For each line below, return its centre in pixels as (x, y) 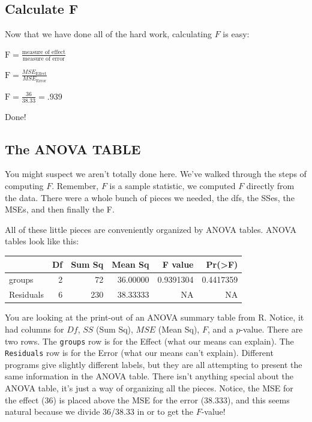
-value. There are (271, 329)
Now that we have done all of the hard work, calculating (109, 34)
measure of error (43, 59)
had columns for (34, 329)
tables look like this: (42, 241)
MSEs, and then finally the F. (60, 209)
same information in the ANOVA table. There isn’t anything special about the (149, 376)
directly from (270, 186)
